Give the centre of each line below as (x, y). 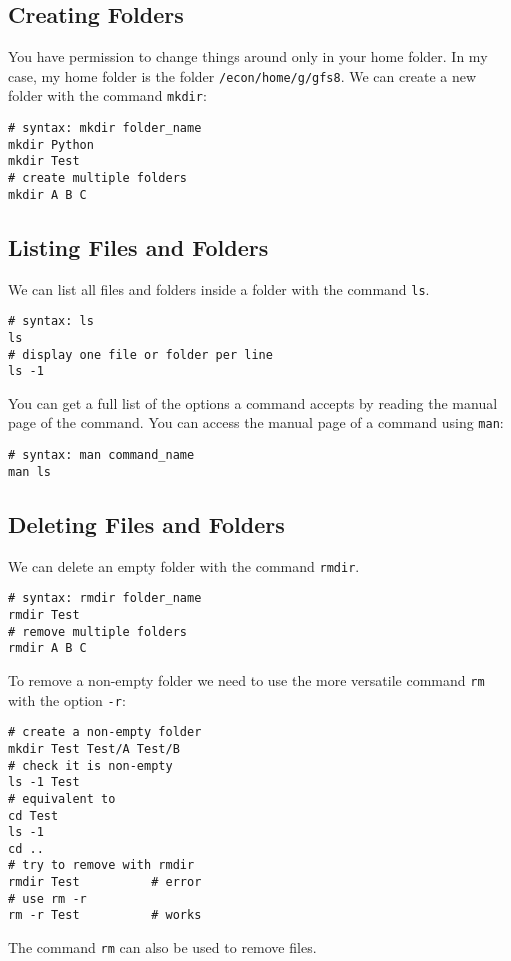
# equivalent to (62, 798)
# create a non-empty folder (105, 732)
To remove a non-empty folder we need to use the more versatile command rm (246, 679)
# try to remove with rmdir (101, 865)
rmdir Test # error (105, 882)
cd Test (33, 815)
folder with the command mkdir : (107, 95)
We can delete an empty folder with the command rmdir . (184, 565)
